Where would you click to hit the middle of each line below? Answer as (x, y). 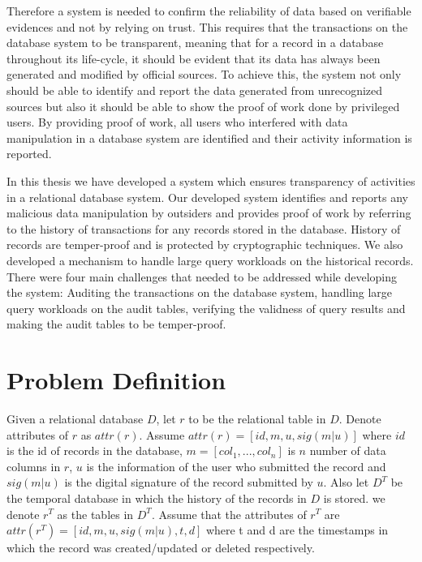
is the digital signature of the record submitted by (189, 482)
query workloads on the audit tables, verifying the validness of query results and (206, 308)
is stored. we (354, 498)
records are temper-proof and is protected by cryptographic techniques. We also (205, 245)
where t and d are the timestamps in (297, 530)
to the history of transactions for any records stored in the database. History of (204, 228)
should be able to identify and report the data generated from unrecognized (195, 90)
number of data (348, 450)
